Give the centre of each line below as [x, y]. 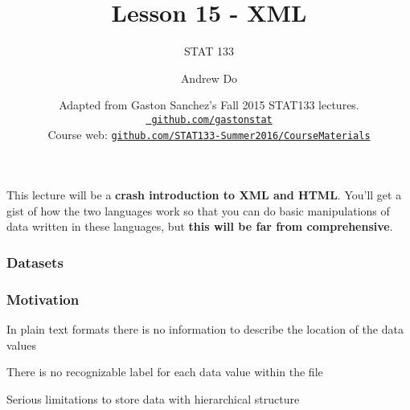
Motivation [43, 299]
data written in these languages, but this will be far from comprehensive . [200, 226]
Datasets [35, 262]
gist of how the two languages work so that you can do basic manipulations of [198, 210]
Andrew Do [209, 78]
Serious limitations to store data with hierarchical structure [153, 398]
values [22, 344]
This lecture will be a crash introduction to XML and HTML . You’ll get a [204, 195]
